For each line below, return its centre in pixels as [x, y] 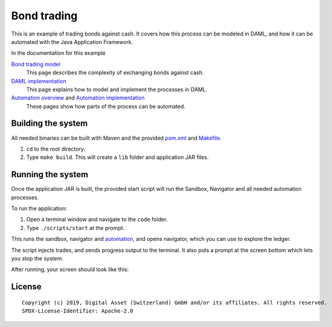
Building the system [49, 123]
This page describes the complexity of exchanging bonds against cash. [115, 73]
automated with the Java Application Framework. [72, 42]
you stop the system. [37, 258]
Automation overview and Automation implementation [78, 98]
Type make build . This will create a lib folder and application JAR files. [117, 157]
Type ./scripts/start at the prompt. [75, 228]
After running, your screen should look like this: [70, 269]
